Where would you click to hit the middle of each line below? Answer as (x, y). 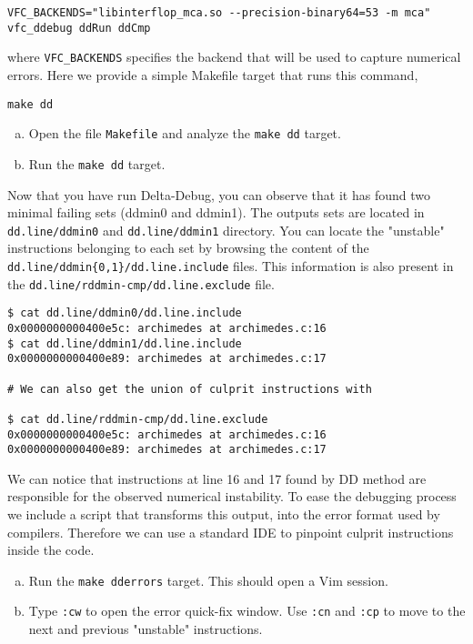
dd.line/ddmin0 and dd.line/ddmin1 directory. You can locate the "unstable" (226, 230)
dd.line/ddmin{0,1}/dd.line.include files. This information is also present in (231, 265)
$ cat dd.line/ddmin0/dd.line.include (125, 313)
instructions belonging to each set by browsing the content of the (188, 248)
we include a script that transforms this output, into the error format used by (224, 514)
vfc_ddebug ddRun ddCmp (79, 28)
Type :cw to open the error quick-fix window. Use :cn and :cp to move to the (247, 611)
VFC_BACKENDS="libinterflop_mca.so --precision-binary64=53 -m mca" (219, 13)
